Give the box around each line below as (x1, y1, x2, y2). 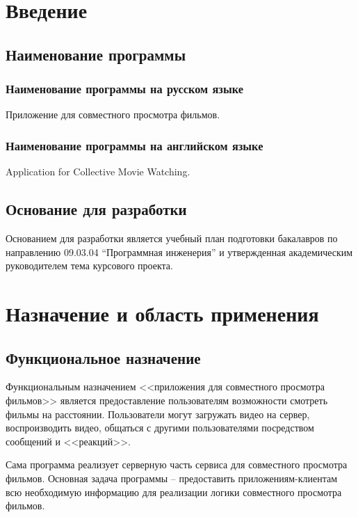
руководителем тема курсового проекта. (6, 258, 173, 273)
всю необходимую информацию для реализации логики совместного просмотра (6, 484, 342, 499)
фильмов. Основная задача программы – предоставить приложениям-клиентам (6, 470, 338, 485)
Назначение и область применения (6, 299, 319, 327)
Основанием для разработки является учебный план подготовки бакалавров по (6, 230, 338, 245)
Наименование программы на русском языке (6, 80, 243, 97)
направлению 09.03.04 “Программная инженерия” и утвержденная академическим (6, 244, 353, 259)
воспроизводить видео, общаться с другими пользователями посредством (6, 420, 314, 435)
